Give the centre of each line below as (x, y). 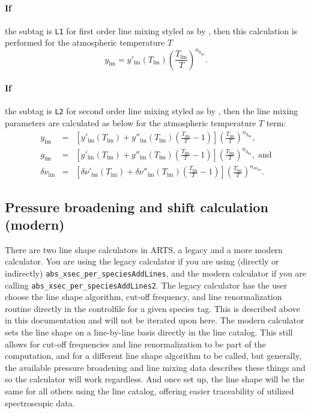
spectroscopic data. (40, 402)
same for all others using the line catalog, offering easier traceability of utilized (149, 391)
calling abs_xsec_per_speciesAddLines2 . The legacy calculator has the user (146, 285)
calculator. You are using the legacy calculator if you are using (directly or (142, 261)
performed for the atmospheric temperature (85, 42)
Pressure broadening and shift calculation (137, 206)
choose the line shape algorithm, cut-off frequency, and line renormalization (143, 297)
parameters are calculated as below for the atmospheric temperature (131, 123)
